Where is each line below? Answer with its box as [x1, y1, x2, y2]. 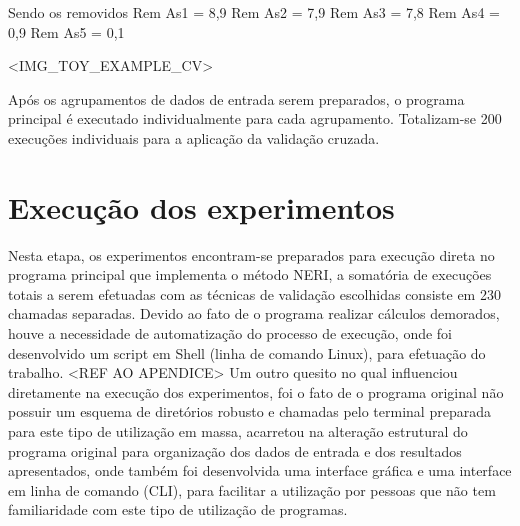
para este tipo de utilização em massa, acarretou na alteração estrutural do [8, 421, 468, 442]
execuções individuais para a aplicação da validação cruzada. [8, 127, 380, 148]
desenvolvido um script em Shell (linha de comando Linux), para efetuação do [8, 342, 486, 363]
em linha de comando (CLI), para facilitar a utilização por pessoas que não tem [8, 479, 496, 500]
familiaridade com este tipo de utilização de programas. [8, 499, 348, 520]
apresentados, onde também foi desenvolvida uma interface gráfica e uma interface [8, 460, 512, 481]
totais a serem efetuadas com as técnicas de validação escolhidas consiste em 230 [8, 283, 501, 304]
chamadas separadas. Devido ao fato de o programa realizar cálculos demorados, [8, 303, 500, 324]
